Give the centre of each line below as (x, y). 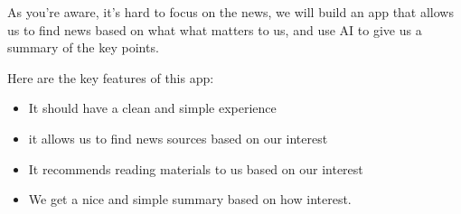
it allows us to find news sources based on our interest (178, 138)
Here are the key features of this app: (111, 77)
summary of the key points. (83, 47)
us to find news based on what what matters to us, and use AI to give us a (215, 29)
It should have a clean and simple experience (152, 108)
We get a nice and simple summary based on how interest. (190, 199)
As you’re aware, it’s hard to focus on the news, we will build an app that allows (230, 12)
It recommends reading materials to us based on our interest (196, 168)
